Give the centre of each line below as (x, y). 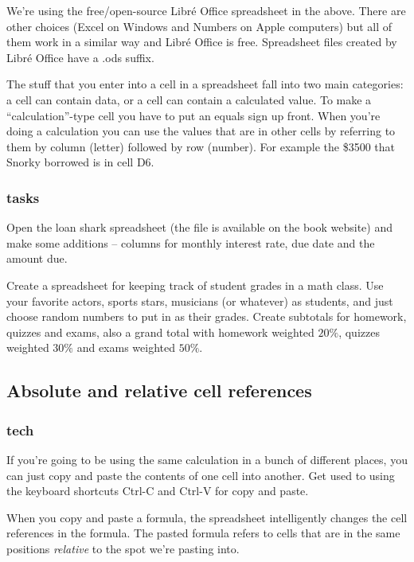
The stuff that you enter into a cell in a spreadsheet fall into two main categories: (205, 84)
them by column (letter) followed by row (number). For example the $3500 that (201, 146)
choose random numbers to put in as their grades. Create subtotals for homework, (207, 316)
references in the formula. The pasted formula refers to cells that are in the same (203, 533)
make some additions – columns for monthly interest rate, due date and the (191, 242)
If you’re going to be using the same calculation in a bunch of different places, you (207, 459)
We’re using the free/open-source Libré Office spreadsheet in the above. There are (206, 10)
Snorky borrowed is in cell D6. (80, 162)
